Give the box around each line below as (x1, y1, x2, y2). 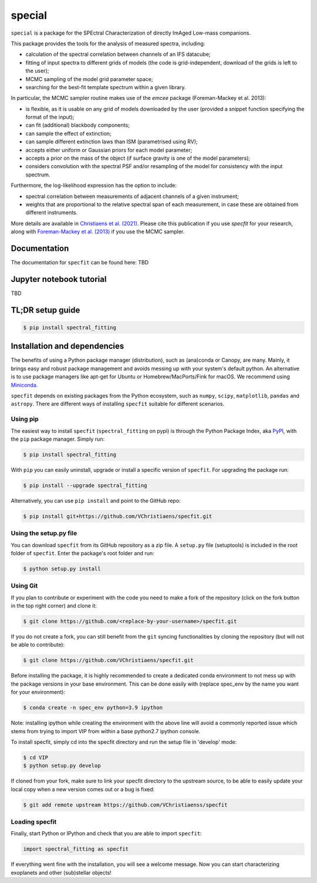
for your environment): (11, 689, 66, 696)
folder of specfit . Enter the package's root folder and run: (11, 549, 154, 556)
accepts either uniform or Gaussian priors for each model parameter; (25, 146, 193, 153)
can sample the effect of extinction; (25, 130, 112, 137)
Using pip (11, 415, 39, 423)
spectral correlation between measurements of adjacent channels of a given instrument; (25, 193, 239, 200)
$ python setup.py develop (23, 763, 101, 769)
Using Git (11, 582, 38, 590)
